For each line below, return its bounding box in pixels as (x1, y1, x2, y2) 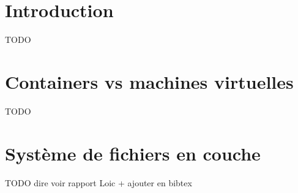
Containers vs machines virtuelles (5, 69, 294, 94)
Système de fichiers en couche (5, 140, 261, 165)
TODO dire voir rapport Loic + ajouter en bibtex (5, 176, 192, 189)
